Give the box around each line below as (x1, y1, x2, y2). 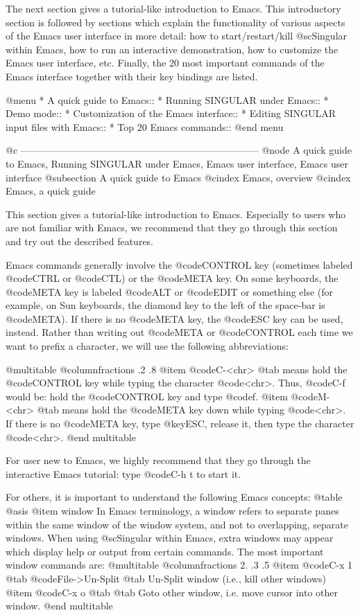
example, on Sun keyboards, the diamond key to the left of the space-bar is (6, 298, 325, 312)
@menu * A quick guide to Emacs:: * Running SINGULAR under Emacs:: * (6, 92, 329, 107)
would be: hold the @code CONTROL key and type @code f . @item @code (6, 389, 318, 403)
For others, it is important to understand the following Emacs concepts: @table (6, 490, 343, 504)
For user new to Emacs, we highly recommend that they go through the (6, 453, 311, 467)
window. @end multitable (6, 598, 113, 613)
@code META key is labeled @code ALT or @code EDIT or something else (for (6, 284, 334, 298)
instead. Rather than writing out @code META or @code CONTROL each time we (6, 325, 353, 339)
